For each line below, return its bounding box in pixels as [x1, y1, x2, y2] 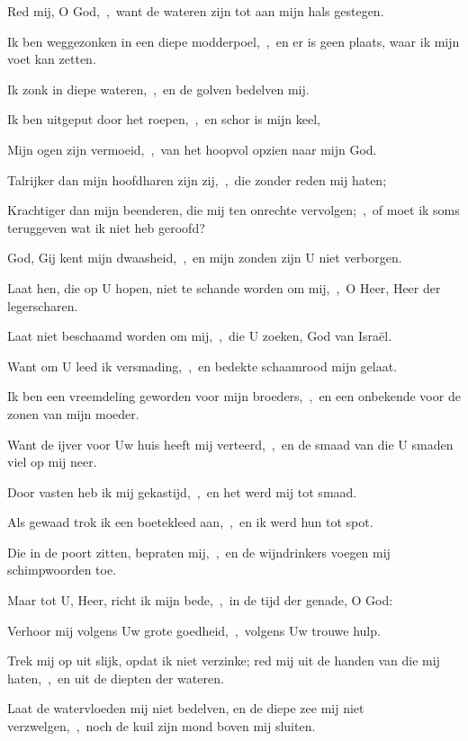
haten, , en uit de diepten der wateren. [7, 668, 224, 687]
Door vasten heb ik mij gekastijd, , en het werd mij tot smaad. [7, 482, 357, 501]
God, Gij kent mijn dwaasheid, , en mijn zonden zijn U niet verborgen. [7, 248, 402, 267]
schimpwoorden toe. [7, 560, 117, 579]
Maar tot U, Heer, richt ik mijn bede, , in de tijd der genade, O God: [7, 591, 393, 610]
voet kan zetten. [7, 49, 96, 68]
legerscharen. [7, 296, 78, 315]
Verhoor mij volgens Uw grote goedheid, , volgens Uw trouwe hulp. [7, 620, 381, 639]
